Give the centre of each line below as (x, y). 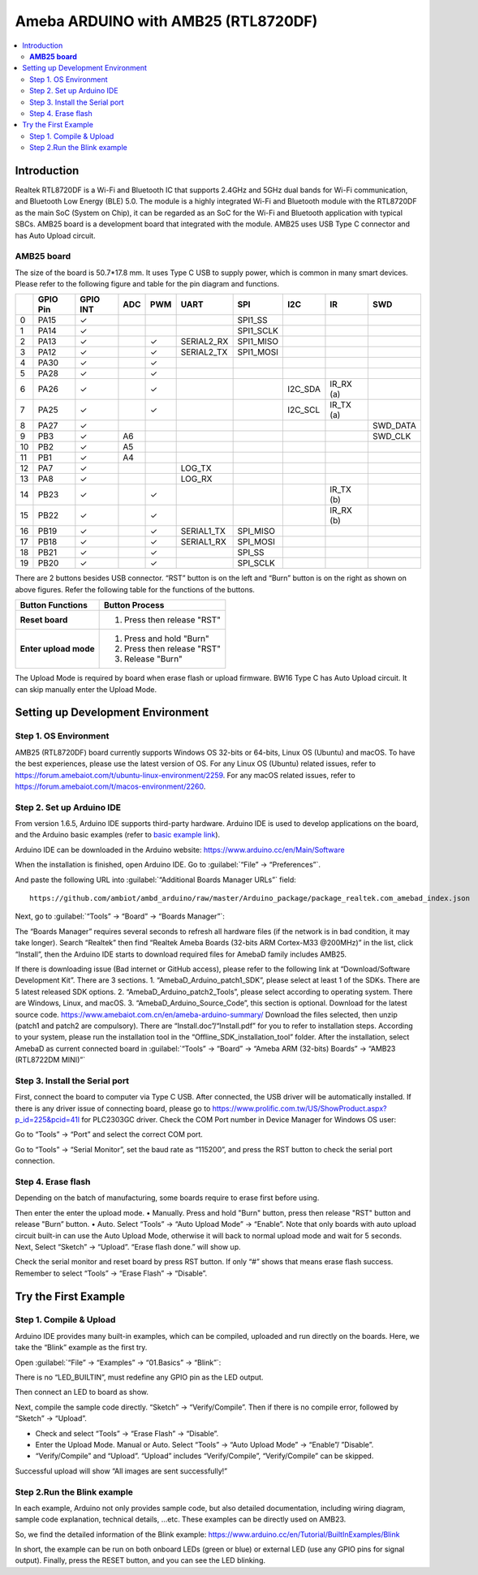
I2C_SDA (304, 389)
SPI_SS (251, 553)
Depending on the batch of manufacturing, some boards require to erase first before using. (167, 1198)
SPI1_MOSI (258, 352)
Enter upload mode (57, 649)
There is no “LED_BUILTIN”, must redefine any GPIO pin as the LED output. (139, 1377)
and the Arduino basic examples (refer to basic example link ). (118, 835)
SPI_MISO (256, 531)
